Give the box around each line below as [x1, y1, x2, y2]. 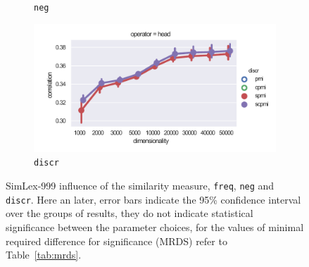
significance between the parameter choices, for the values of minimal [6, 219, 304, 234]
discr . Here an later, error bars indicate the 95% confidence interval [6, 192, 301, 206]
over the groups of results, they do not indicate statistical [6, 206, 253, 221]
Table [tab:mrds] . [6, 247, 82, 262]
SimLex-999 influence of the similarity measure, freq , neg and [6, 178, 275, 193]
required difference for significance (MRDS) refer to [6, 233, 227, 248]
